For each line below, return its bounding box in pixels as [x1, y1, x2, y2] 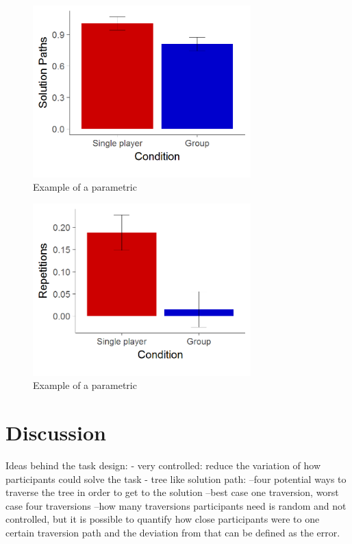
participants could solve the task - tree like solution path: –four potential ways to [5, 471, 347, 486]
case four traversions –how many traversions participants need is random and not [5, 498, 347, 512]
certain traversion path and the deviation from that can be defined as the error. [5, 525, 340, 539]
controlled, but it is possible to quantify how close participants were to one [5, 512, 320, 526]
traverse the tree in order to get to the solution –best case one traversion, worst [5, 485, 339, 499]
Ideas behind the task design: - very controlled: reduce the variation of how [5, 458, 321, 472]
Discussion [5, 418, 106, 447]
